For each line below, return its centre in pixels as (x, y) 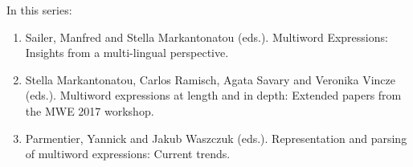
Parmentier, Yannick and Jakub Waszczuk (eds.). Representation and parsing (216, 138)
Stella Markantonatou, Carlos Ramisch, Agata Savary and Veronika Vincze (210, 79)
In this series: (39, 10)
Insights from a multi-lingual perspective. (127, 53)
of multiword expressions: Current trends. (128, 154)
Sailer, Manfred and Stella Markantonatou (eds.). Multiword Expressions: (206, 37)
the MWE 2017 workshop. (90, 110)
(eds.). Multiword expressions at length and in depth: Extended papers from (213, 95)
